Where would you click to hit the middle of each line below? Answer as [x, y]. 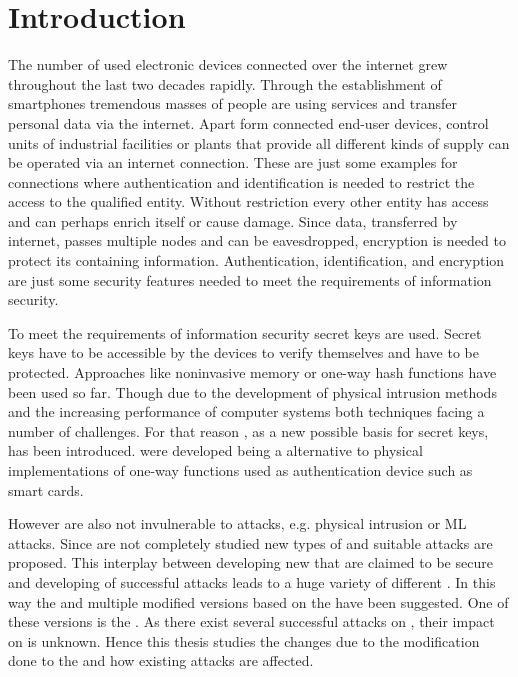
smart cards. [46, 489]
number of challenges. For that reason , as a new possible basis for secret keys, [248, 430]
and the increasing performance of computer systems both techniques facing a [246, 411]
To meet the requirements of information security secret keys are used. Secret [245, 332]
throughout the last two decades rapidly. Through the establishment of [225, 83]
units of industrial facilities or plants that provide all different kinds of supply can [259, 142]
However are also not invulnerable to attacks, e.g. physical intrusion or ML [237, 523]
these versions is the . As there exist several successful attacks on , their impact [251, 621]
